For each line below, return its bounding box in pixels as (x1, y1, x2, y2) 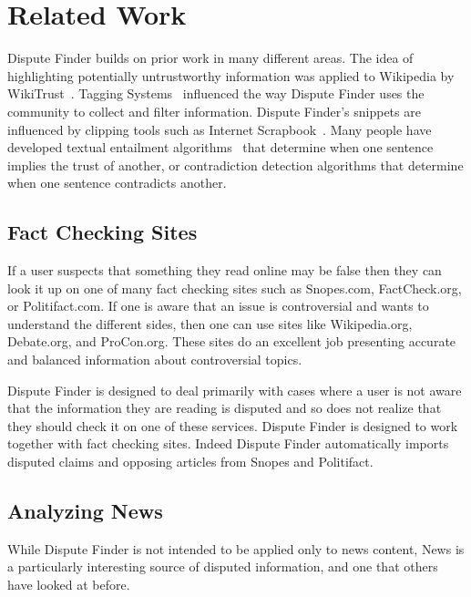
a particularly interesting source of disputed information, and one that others (7, 557, 438, 576)
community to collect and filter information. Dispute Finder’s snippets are (7, 101, 421, 120)
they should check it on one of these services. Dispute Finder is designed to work (7, 416, 458, 435)
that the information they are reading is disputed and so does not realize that (7, 398, 442, 417)
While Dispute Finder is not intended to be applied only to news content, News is (7, 539, 465, 558)
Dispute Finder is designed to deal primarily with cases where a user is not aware (7, 380, 462, 399)
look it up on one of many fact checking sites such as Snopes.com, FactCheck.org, (7, 278, 462, 297)
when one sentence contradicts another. (7, 173, 227, 192)
